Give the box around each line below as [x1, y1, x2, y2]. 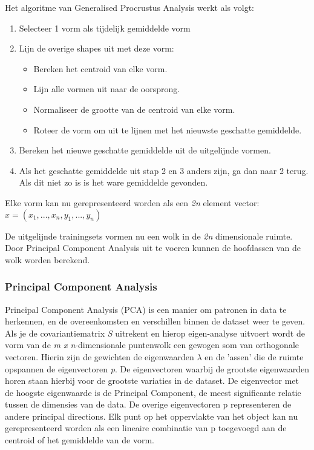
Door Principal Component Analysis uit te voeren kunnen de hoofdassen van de [5, 241, 301, 254]
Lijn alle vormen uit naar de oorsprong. [33, 82, 180, 95]
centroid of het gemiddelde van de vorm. [5, 434, 155, 446]
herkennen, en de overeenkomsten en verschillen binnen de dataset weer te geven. [5, 315, 306, 327]
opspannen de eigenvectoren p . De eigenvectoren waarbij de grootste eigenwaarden [5, 362, 310, 375]
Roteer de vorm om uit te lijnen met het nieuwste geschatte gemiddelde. [33, 123, 302, 136]
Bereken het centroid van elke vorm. [33, 62, 168, 75]
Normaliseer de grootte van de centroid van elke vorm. [33, 102, 235, 115]
